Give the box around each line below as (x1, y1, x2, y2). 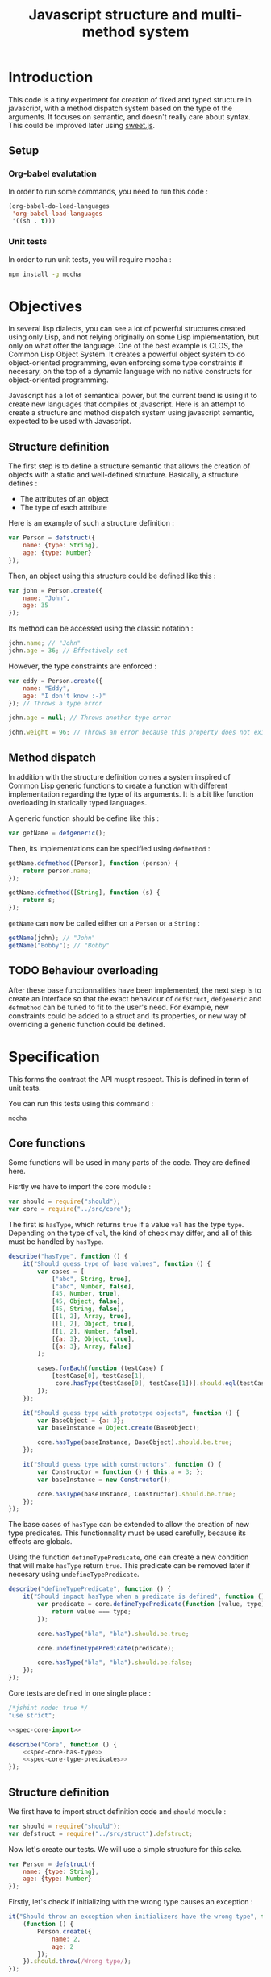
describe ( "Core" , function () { (8, 1740, 117, 1749)
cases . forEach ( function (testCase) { (37, 1364, 164, 1372)
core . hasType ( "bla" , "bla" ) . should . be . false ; (37, 1659, 194, 1667)
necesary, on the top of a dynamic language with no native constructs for (8, 367, 252, 377)
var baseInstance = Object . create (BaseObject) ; (37, 1424, 200, 1432)
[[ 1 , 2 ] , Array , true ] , (51, 1313, 131, 1321)
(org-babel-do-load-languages (8, 202, 110, 210)
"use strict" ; (8, 1711, 56, 1719)
